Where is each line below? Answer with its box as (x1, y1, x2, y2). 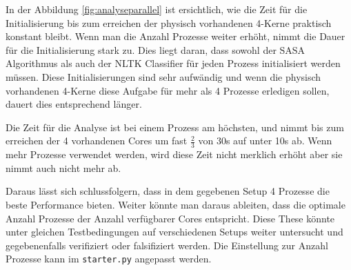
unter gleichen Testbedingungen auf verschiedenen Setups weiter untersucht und (6, 224, 343, 239)
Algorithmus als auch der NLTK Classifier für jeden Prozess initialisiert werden (6, 56, 341, 70)
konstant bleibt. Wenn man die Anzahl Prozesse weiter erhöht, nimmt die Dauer (6, 29, 345, 44)
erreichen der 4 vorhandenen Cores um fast (6, 133, 188, 148)
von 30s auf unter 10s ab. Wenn (198, 133, 332, 148)
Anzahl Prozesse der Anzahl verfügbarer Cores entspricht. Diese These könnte (6, 211, 335, 225)
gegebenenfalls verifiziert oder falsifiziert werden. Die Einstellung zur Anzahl (6, 238, 328, 252)
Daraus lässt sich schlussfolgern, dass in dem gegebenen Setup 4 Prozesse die (6, 184, 330, 198)
